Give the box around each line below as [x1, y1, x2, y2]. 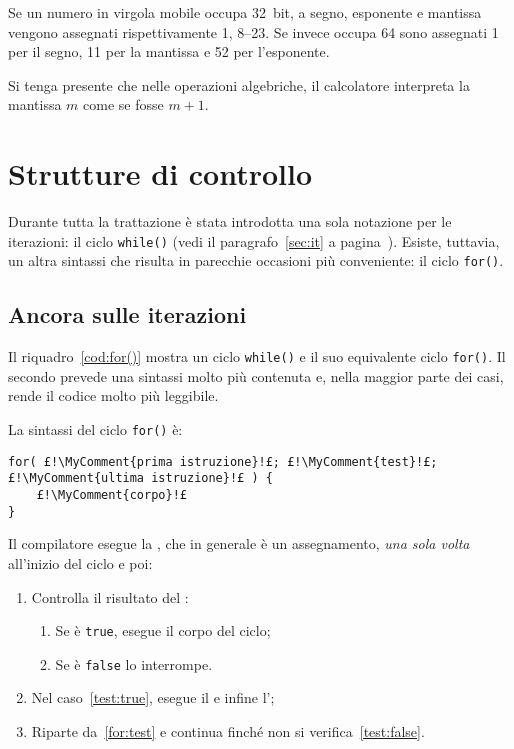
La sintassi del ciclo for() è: [8, 419, 183, 440]
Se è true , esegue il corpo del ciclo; [55, 620, 271, 641]
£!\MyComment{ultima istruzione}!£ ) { [8, 471, 273, 486]
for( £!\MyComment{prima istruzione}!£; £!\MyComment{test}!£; [8, 454, 438, 469]
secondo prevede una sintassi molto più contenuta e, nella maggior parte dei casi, [8, 365, 504, 386]
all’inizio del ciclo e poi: [8, 552, 153, 573]
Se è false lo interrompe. [55, 653, 213, 674]
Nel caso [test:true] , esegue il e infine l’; [31, 687, 275, 708]
